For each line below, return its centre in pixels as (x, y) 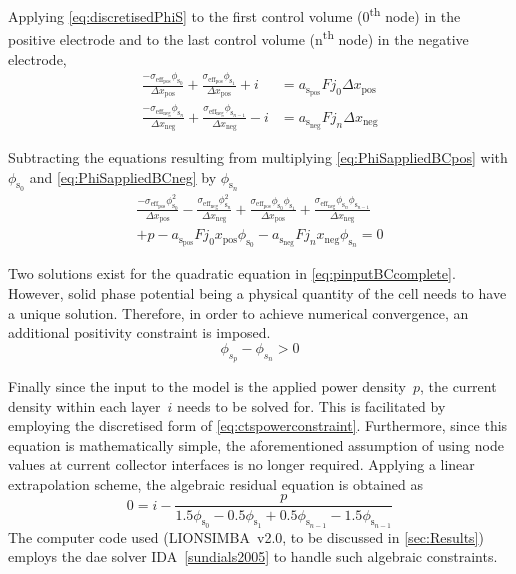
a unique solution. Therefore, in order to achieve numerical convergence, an (238, 312)
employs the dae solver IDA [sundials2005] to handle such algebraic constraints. (253, 556)
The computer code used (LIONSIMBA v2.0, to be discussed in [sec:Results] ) (246, 536)
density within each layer (84, 405)
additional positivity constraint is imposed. (139, 332)
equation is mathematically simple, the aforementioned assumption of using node (256, 444)
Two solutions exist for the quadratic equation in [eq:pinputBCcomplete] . (232, 273)
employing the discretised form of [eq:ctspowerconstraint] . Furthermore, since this (258, 425)
